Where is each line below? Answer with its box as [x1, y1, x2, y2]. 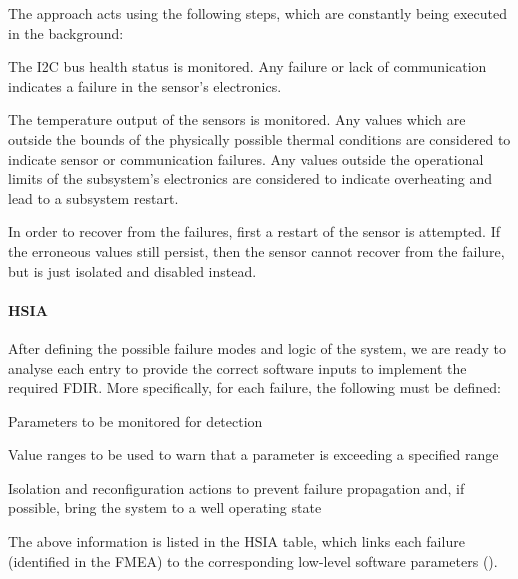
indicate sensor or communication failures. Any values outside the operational [8, 148, 484, 169]
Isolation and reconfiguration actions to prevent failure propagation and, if [8, 477, 465, 498]
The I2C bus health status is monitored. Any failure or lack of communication [8, 56, 487, 77]
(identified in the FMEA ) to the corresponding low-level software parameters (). [8, 550, 498, 571]
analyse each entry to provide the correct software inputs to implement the [8, 357, 467, 378]
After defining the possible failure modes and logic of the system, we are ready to [8, 337, 506, 358]
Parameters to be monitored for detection [8, 410, 263, 431]
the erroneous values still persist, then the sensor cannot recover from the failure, [8, 240, 505, 261]
